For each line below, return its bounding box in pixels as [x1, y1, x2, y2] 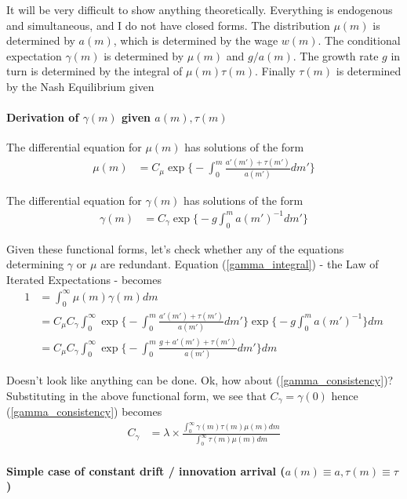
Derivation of [6, 109, 79, 126]
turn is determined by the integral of [6, 63, 183, 79]
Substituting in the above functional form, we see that [6, 387, 267, 403]
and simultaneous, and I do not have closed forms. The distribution [6, 16, 330, 33]
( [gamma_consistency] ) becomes [6, 403, 162, 419]
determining [6, 256, 64, 272]
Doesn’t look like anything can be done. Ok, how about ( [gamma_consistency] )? [6, 371, 394, 388]
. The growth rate [293, 47, 379, 64]
